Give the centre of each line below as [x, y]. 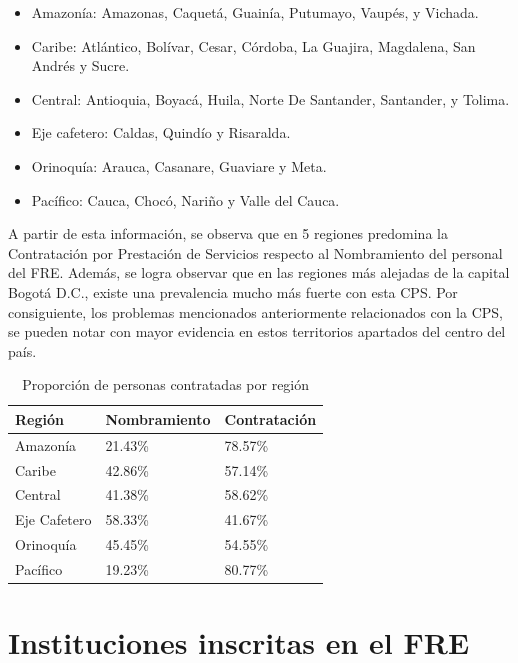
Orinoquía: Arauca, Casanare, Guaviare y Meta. [179, 165]
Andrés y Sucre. [80, 65]
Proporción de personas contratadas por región [166, 384]
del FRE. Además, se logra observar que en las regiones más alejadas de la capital [259, 272]
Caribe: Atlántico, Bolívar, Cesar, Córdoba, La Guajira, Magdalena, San [253, 45]
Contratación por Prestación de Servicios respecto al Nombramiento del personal [255, 252]
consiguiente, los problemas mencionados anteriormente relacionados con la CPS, [255, 311]
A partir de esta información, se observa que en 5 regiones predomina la [228, 233]
